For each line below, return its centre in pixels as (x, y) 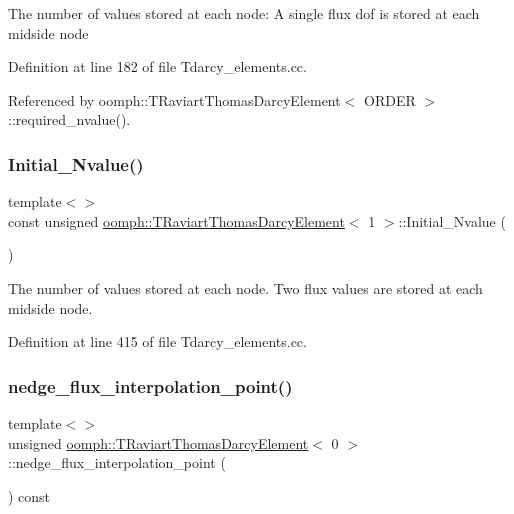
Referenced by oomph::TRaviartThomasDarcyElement (174, 99)
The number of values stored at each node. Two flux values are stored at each (245, 287)
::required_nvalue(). (69, 119)
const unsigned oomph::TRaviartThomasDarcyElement (176, 220)
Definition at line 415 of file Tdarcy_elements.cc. (157, 341)
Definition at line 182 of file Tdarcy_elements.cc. (157, 66)
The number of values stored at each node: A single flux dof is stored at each (244, 13)
